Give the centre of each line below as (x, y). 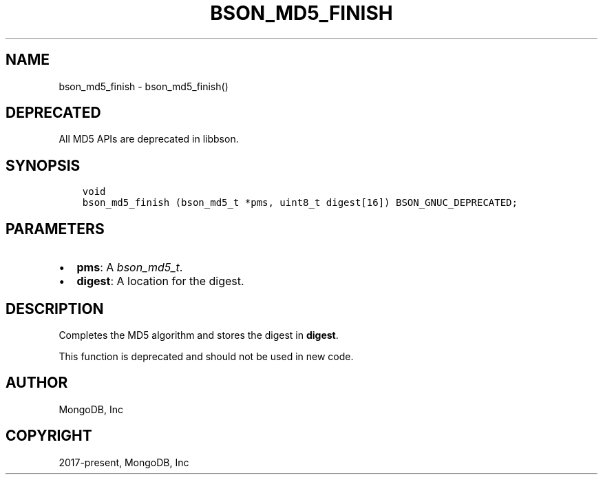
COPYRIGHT (49, 436)
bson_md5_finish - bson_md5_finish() (144, 86)
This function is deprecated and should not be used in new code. (206, 356)
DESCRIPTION (55, 309)
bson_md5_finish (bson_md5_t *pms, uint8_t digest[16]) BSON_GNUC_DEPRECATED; (300, 203)
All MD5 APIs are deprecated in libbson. (149, 139)
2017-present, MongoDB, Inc (124, 462)
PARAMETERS (55, 229)
